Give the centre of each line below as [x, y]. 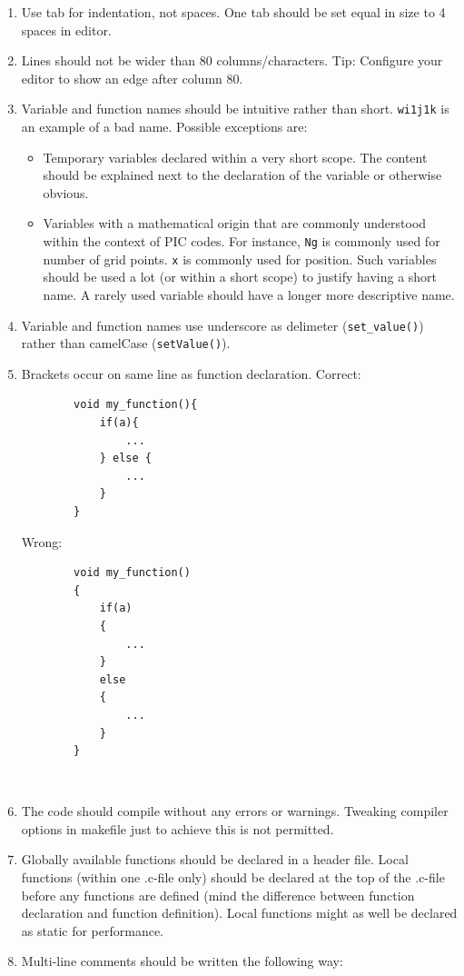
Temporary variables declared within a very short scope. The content [235, 157]
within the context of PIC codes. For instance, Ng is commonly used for [242, 241]
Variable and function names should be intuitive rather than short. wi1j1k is [235, 109]
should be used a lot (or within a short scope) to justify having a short [240, 277]
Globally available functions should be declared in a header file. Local [215, 859]
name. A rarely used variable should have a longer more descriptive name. [249, 294]
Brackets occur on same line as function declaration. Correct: [191, 373]
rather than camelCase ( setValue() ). [126, 343]
